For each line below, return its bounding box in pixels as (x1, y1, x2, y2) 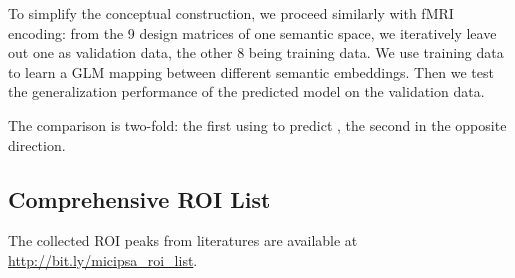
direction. (8, 134, 66, 155)
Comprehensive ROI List (8, 183, 271, 214)
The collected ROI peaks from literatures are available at (8, 230, 358, 251)
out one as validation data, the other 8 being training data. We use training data (8, 42, 504, 63)
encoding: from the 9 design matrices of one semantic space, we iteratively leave (8, 22, 497, 43)
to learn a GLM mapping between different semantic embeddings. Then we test (8, 61, 494, 82)
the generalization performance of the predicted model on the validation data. (8, 81, 485, 102)
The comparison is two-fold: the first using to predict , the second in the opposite (8, 114, 507, 135)
